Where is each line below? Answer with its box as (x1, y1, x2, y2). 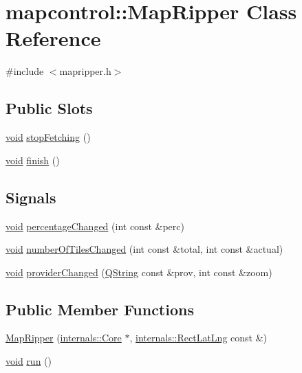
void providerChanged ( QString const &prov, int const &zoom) (6, 264, 272, 279)
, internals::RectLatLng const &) (129, 330, 268, 345)
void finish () (6, 152, 60, 167)
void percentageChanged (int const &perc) (6, 218, 184, 233)
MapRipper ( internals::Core (6, 330, 122, 345)
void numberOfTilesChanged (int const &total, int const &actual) (6, 242, 283, 256)
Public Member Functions (6, 298, 194, 319)
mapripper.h (59, 64, 111, 78)
